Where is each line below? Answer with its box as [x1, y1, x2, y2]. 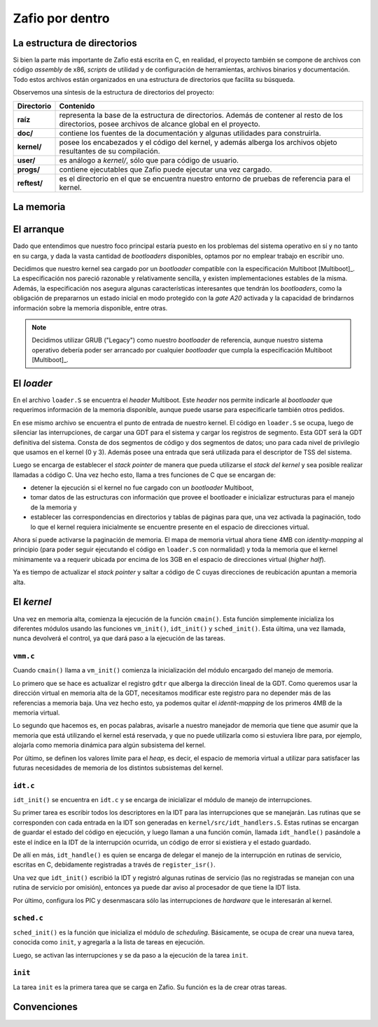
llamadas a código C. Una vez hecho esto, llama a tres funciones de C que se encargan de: [13, 470, 276, 479]
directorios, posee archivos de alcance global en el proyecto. [59, 119, 260, 129]
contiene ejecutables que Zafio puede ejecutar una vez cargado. [59, 165, 272, 174]
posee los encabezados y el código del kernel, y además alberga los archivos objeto [59, 137, 337, 147]
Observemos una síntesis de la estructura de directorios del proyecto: [13, 88, 215, 97]
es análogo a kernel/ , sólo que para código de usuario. [59, 155, 239, 165]
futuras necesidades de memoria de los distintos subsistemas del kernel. [13, 764, 223, 772]
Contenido [59, 101, 95, 111]
